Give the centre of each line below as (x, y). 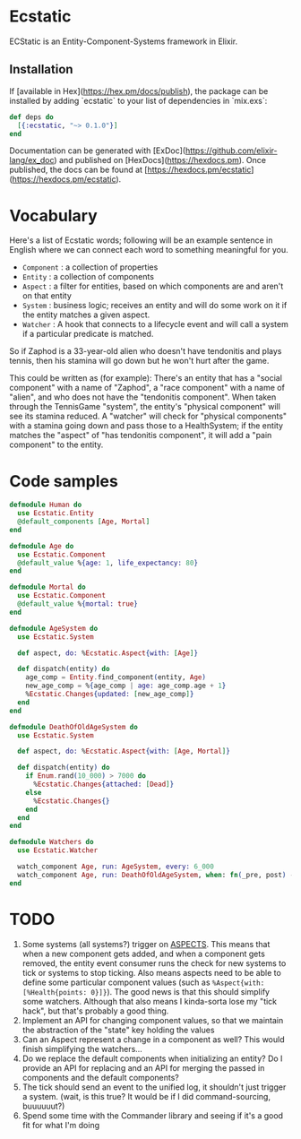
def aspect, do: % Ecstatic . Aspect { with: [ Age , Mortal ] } (124, 751)
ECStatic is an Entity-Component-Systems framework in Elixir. (124, 41)
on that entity (47, 296)
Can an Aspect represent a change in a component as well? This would (153, 1039)
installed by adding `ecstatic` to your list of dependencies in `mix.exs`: (138, 100)
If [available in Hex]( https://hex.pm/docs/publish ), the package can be (139, 91)
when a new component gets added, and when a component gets (144, 953)
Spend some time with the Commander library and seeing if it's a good (153, 1115)
